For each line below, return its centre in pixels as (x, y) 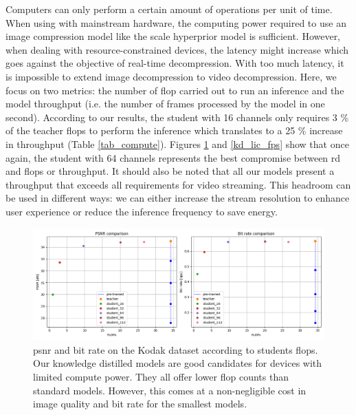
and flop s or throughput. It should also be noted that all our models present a (170, 171)
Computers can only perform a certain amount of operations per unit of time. (169, 9)
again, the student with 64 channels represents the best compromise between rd (173, 157)
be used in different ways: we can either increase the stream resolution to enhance (178, 198)
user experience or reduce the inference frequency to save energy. (142, 211)
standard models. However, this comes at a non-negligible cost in (170, 390)
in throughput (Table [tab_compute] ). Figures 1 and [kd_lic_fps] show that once (177, 143)
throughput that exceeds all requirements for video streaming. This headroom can (178, 184)
